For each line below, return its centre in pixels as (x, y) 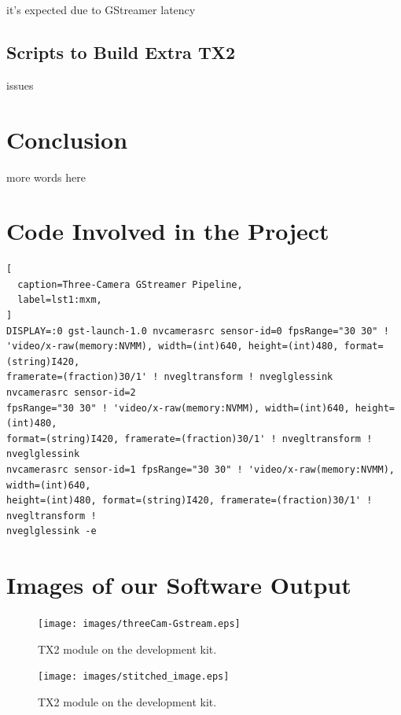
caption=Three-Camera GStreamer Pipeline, (130, 284)
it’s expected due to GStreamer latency (101, 9)
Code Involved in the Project (168, 231)
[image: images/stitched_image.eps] (134, 677)
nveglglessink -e (52, 531)
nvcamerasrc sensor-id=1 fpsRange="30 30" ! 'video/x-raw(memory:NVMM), (200, 469)
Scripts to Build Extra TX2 (121, 52)
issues (20, 85)
